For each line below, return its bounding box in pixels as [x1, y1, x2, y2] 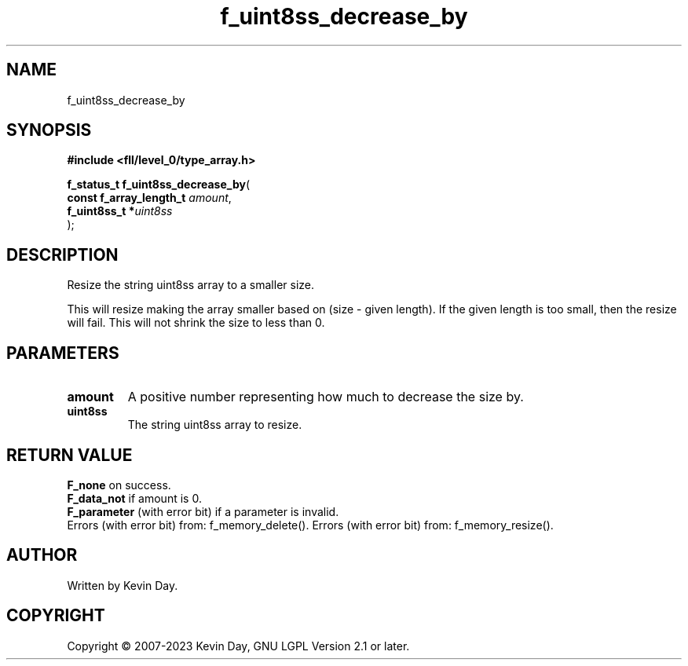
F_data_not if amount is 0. [67, 491, 202, 505]
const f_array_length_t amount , [67, 191, 232, 205]
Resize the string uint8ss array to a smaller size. [67, 278, 315, 292]
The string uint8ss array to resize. [127, 418, 302, 432]
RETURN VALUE [6, 445, 133, 465]
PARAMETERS [6, 342, 119, 363]
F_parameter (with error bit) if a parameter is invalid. [67, 504, 339, 518]
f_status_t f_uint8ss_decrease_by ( [67, 177, 251, 192]
